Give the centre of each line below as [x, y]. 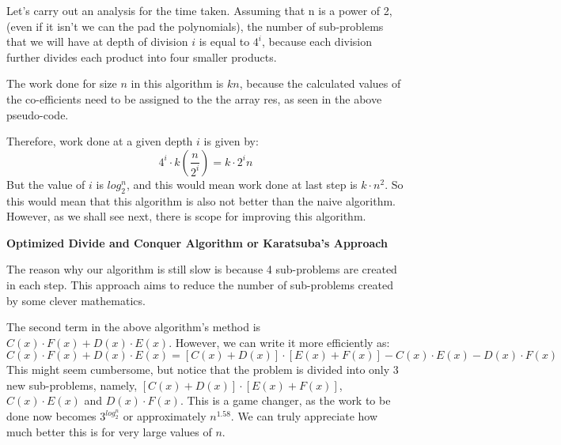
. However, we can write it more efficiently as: [279, 342]
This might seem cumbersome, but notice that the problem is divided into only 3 [203, 370]
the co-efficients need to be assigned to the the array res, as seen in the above [194, 98]
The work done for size [62, 83]
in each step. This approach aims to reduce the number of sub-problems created [200, 284]
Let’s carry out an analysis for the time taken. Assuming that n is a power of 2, [199, 10]
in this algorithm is [177, 83]
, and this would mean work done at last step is [242, 184]
